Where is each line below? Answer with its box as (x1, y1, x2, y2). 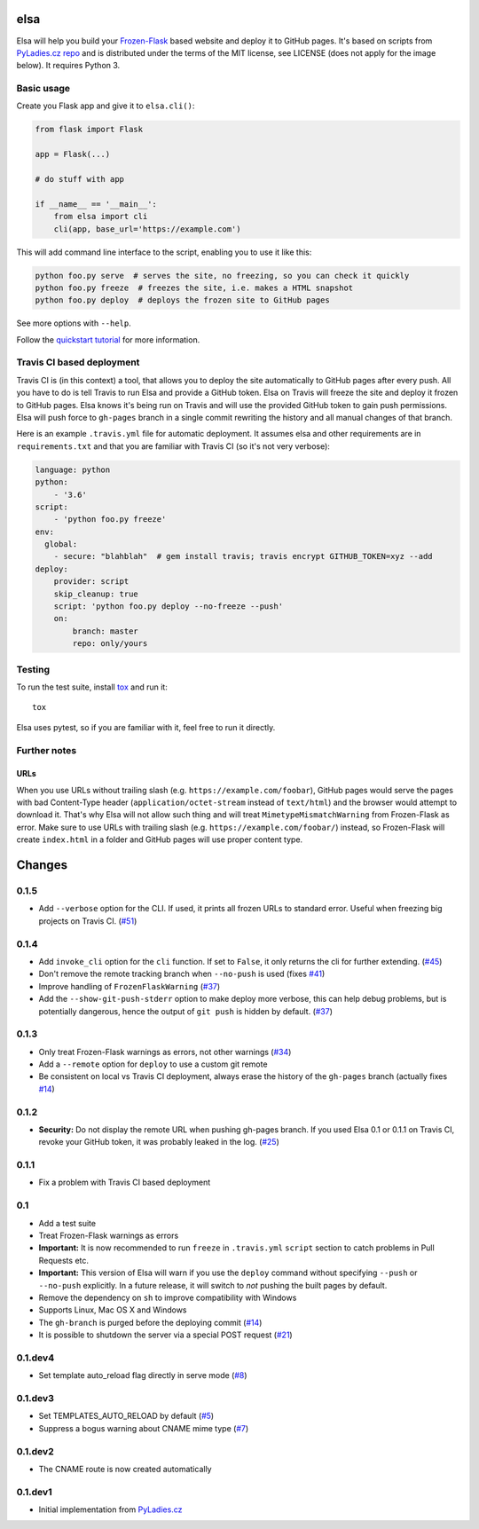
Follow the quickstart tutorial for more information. (16, 334, 200, 345)
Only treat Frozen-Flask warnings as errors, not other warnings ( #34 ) (38, 1046, 292, 1057)
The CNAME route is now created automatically (38, 1463, 212, 1474)
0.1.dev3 (16, 1392, 55, 1405)
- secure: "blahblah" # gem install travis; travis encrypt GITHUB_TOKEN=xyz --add (53, 551, 434, 562)
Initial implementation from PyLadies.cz (38, 1504, 183, 1515)
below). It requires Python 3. (16, 60, 121, 71)
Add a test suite (38, 1218, 97, 1228)
